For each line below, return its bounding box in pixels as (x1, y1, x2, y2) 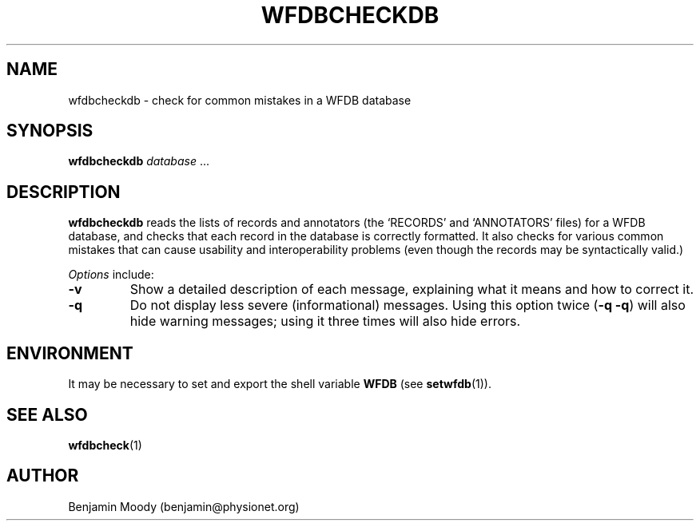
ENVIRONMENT (6, 343, 133, 363)
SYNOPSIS (6, 121, 93, 141)
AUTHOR (6, 466, 79, 486)
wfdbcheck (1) (68, 438, 142, 452)
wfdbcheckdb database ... (68, 154, 210, 168)
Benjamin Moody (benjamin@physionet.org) (68, 499, 300, 513)
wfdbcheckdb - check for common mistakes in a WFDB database (68, 93, 412, 107)
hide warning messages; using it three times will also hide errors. (129, 313, 521, 330)
